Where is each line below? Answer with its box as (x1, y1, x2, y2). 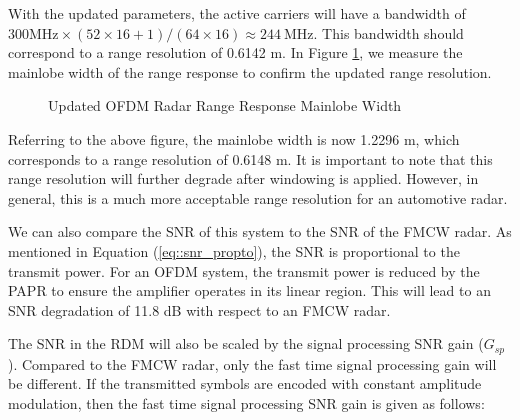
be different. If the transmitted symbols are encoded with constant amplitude (8, 373, 482, 394)
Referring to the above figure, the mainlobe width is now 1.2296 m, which (8, 128, 460, 149)
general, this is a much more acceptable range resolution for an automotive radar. (8, 187, 508, 208)
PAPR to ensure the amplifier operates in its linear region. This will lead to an (8, 280, 491, 301)
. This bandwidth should (313, 22, 464, 43)
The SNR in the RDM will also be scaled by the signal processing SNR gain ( (8, 333, 484, 354)
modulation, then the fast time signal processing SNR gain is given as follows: (8, 392, 485, 413)
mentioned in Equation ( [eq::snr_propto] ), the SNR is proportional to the (8, 240, 460, 261)
